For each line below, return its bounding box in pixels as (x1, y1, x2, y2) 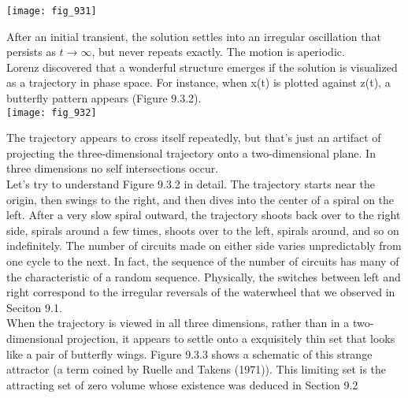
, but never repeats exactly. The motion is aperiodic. (91, 43, 345, 60)
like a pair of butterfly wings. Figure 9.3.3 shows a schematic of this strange (6, 345, 373, 362)
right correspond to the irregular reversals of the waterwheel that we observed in (6, 284, 395, 300)
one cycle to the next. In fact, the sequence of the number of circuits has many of (6, 253, 399, 270)
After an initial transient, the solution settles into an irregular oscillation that (6, 28, 381, 44)
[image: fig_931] (6, 6, 97, 17)
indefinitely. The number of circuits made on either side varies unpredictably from (6, 237, 402, 254)
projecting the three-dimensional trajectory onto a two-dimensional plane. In (6, 144, 376, 161)
